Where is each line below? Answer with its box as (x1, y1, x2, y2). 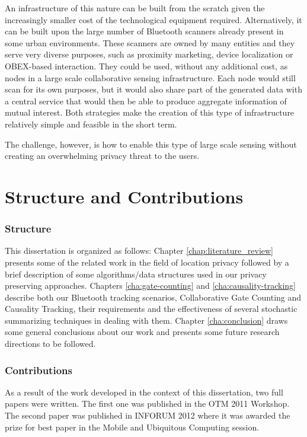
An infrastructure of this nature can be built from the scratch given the (5, 2, 265, 14)
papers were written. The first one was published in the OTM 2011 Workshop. (5, 397, 290, 410)
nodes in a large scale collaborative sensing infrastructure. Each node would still (5, 71, 296, 84)
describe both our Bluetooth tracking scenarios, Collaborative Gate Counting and (5, 291, 302, 303)
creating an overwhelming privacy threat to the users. (5, 149, 200, 162)
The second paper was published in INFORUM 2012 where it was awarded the (5, 409, 290, 422)
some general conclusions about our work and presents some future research (5, 326, 280, 338)
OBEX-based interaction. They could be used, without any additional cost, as (5, 59, 288, 72)
